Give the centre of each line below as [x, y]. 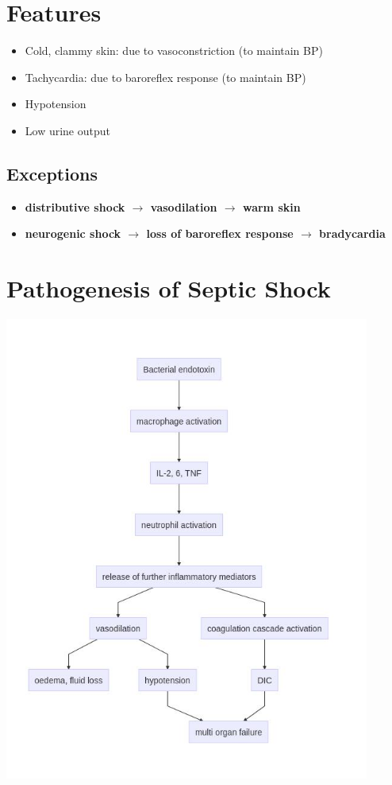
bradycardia [352, 233]
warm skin [271, 206]
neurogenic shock [73, 233]
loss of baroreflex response [220, 233]
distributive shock [75, 206]
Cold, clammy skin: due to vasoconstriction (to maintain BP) [174, 51]
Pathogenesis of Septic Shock [169, 288]
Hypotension [56, 104]
